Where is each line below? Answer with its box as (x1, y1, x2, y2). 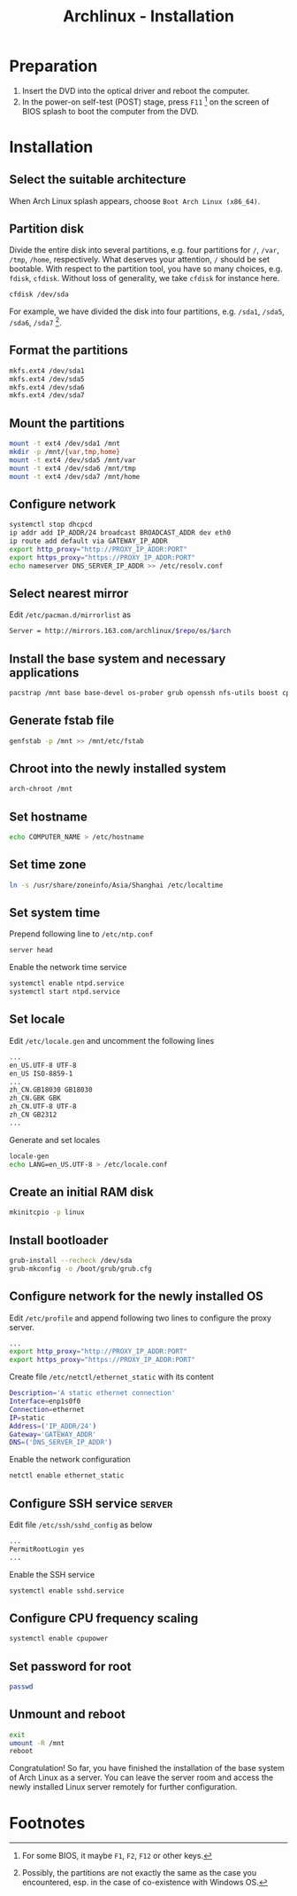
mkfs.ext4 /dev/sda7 (9, 391, 86, 400)
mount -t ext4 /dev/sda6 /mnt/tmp (9, 464, 137, 473)
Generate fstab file (9, 713, 115, 728)
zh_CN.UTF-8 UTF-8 (9, 1102, 77, 1111)
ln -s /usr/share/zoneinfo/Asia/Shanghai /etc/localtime (9, 881, 224, 889)
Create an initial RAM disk (9, 1184, 155, 1199)
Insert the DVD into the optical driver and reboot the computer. (21, 85, 250, 96)
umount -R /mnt (9, 1738, 65, 1748)
